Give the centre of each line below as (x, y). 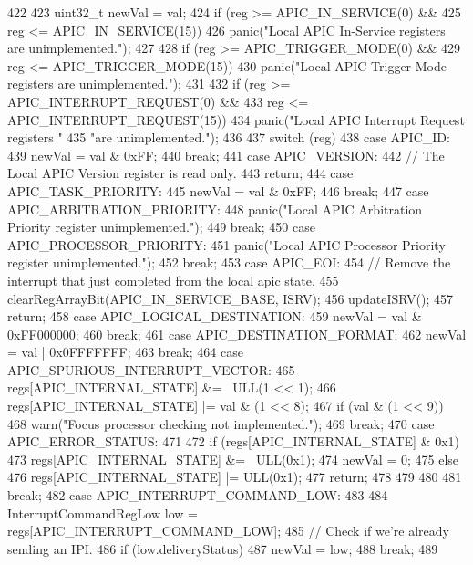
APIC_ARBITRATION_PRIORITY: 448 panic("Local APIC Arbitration (215, 209)
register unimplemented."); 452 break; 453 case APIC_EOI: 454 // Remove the (229, 262)
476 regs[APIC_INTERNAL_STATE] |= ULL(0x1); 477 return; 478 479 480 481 (235, 477)
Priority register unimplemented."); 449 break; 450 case (161, 227)
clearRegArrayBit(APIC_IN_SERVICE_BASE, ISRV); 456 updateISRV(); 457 (230, 298)
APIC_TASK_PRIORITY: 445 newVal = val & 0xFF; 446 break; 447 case (218, 190)
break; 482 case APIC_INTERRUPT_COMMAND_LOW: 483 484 (198, 495)
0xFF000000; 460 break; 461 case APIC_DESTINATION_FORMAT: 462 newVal (237, 334)
